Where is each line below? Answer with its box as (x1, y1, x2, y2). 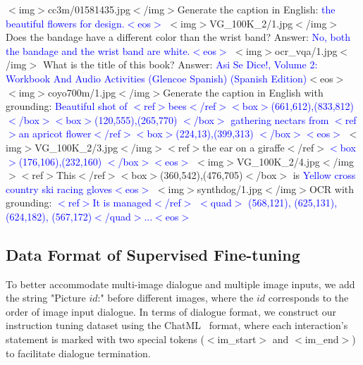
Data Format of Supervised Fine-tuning (6, 243, 300, 265)
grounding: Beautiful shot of (6, 99, 128, 113)
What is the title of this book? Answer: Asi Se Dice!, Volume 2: (42, 57, 318, 72)
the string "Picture (6, 290, 86, 305)
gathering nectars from (230, 112, 329, 127)
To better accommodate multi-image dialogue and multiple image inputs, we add (6, 276, 355, 291)
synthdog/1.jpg (197, 181, 262, 196)
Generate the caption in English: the (177, 2, 336, 16)
